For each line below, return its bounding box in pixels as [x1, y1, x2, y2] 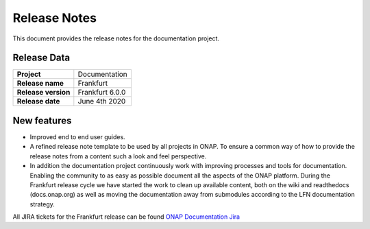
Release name [16, 79, 64, 88]
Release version [16, 88, 71, 97]
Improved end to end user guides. [29, 132, 126, 141]
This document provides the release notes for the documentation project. [12, 34, 219, 43]
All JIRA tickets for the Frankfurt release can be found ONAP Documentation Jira [12, 213, 240, 221]
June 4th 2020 [77, 97, 126, 106]
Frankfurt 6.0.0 [77, 88, 126, 97]
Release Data [12, 52, 71, 64]
